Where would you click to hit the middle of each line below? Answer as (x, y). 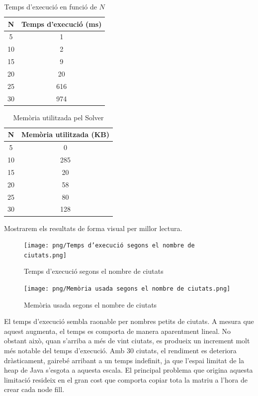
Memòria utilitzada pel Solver (58, 117)
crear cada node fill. (34, 389)
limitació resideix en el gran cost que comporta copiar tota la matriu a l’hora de (126, 379)
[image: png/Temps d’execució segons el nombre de (109, 246)
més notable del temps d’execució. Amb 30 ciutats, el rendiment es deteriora (120, 351)
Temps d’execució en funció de (50, 6)
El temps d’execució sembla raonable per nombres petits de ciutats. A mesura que (129, 321)
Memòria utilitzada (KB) (65, 134)
